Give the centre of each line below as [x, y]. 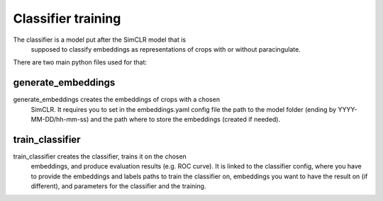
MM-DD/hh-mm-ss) [60, 120]
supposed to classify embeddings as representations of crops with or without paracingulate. [166, 49]
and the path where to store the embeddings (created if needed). [185, 120]
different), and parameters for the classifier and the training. [118, 186]
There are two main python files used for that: [80, 62]
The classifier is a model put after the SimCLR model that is [100, 40]
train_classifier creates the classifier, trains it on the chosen [100, 156]
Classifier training [67, 18]
